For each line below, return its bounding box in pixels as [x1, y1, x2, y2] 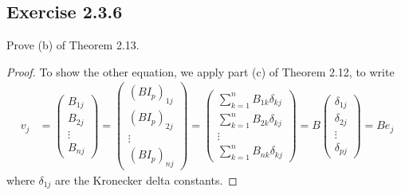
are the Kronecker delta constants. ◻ [55, 172, 238, 189]
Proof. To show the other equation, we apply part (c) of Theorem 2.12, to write [6, 63, 395, 80]
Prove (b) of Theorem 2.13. [6, 37, 140, 53]
